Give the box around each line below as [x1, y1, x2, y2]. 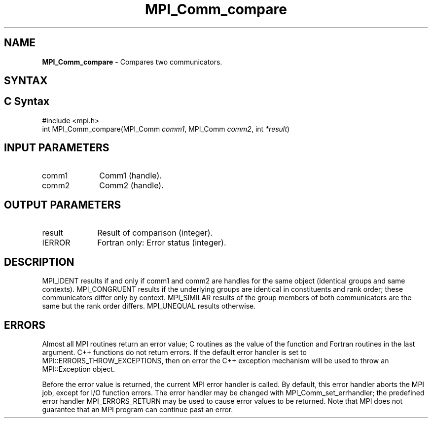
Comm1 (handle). [99, 170, 162, 180]
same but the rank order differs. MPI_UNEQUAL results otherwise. [42, 302, 256, 311]
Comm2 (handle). [99, 180, 164, 190]
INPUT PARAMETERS [4, 141, 109, 154]
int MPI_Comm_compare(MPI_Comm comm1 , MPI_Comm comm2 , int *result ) [42, 124, 290, 133]
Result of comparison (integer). [97, 227, 213, 238]
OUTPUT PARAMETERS [4, 199, 121, 211]
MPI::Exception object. [42, 365, 115, 374]
